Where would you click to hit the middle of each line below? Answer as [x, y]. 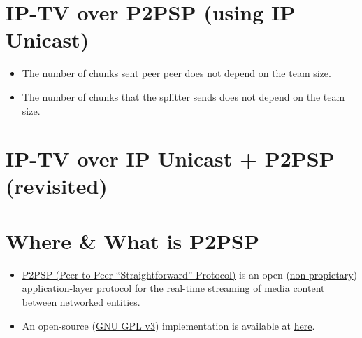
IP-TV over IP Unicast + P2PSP [170, 159]
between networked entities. [81, 301]
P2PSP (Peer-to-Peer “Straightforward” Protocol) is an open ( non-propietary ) [190, 274]
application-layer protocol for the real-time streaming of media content [173, 288]
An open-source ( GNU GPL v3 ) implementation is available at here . [168, 325]
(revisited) [57, 186]
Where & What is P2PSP [132, 240]
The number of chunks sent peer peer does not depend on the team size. [176, 73]
